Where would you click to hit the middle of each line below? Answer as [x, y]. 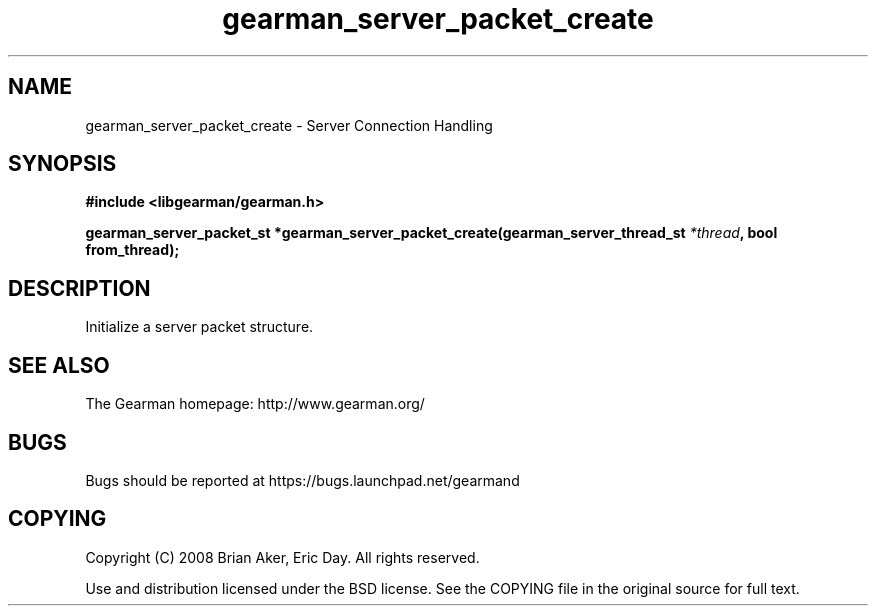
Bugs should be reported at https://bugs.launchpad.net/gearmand [302, 480]
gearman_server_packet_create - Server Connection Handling [289, 125]
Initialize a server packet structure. [199, 327]
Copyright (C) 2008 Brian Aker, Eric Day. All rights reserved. [282, 557]
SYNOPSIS [62, 164]
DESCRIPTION [79, 288]
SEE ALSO [59, 365]
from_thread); [132, 250]
